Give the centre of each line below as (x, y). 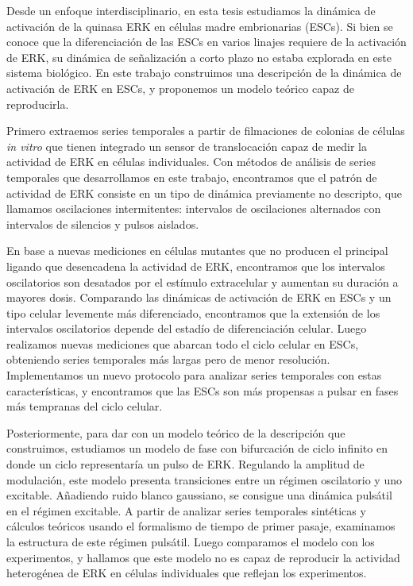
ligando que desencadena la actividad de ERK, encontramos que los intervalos (196, 266)
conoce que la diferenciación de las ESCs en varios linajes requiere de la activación (206, 42)
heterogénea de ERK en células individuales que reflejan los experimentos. (187, 573)
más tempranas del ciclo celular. (85, 406)
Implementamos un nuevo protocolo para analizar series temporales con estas (194, 375)
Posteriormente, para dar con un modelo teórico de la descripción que (176, 432)
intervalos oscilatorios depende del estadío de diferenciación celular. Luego (187, 328)
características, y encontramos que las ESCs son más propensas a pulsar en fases (203, 390)
